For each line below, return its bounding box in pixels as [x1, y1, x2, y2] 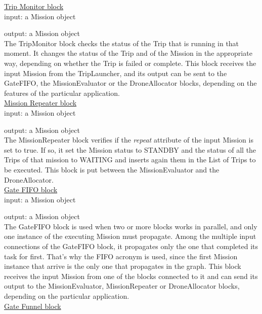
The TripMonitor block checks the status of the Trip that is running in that [4, 38, 239, 48]
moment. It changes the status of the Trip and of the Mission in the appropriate [4, 48, 252, 58]
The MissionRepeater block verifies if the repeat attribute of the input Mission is [4, 134, 253, 145]
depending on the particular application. [4, 291, 129, 301]
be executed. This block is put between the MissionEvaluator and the [4, 164, 220, 175]
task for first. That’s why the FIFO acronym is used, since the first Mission [4, 251, 238, 261]
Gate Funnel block [4, 300, 61, 311]
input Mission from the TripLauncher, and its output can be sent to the [4, 67, 227, 78]
